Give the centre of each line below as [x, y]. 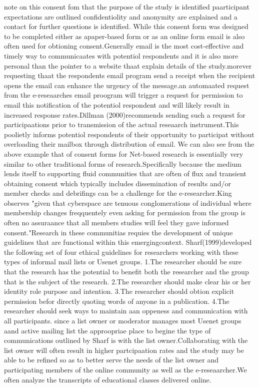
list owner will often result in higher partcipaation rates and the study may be [124, 350]
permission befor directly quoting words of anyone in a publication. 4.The [117, 301]
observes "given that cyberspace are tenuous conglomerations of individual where [128, 203]
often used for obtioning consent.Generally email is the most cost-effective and [124, 46]
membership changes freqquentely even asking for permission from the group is [125, 213]
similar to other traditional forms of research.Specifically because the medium [123, 163]
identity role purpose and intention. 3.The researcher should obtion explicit [119, 291]
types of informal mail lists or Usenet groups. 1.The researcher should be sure [123, 262]
